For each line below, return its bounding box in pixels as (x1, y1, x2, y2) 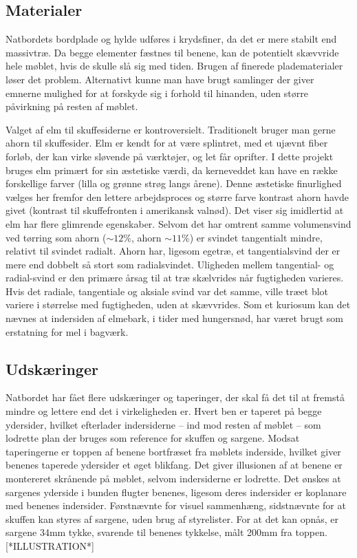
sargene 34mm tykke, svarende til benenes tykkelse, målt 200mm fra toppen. (6, 525, 327, 539)
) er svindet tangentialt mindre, (189, 230, 323, 244)
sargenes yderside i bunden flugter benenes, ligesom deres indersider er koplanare (6, 484, 347, 499)
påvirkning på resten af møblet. (6, 99, 138, 114)
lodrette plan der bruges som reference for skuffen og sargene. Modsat (6, 431, 300, 445)
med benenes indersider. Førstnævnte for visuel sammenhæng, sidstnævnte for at (6, 498, 346, 513)
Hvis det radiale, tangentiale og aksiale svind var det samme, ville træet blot (6, 283, 329, 298)
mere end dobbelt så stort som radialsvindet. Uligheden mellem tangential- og (6, 257, 334, 271)
